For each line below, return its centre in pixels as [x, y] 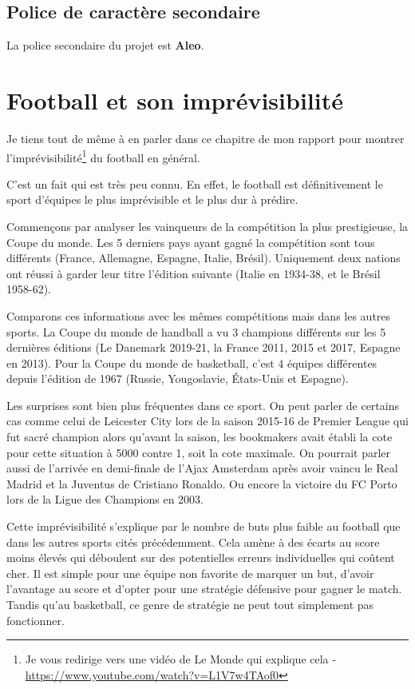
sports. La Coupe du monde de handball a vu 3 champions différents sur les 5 [196, 331]
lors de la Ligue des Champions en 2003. [105, 499]
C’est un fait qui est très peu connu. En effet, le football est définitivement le [195, 183]
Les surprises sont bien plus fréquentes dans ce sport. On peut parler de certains [203, 405]
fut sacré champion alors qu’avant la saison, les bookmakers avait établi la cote [200, 437]
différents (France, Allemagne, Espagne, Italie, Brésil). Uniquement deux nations [204, 258]
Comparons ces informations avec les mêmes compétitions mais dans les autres [199, 315]
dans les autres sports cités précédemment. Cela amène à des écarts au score [193, 542]
